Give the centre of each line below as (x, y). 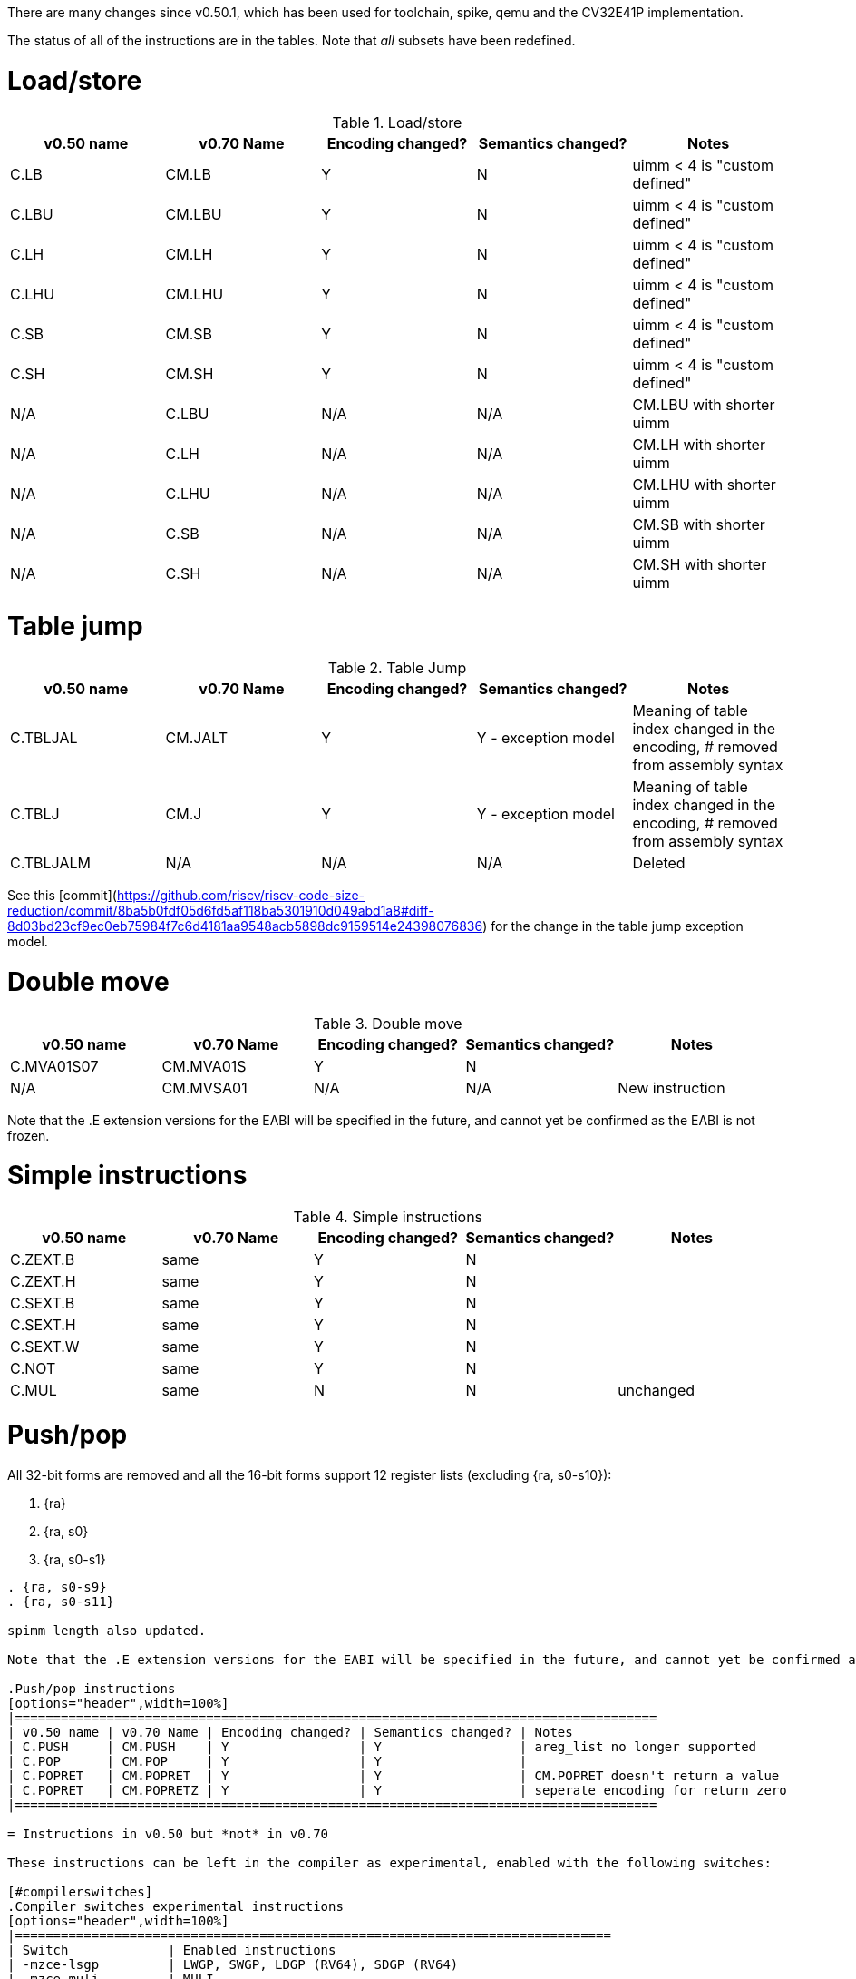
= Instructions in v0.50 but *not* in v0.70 (168, 1833)
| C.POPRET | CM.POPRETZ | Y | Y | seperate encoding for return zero (397, 1790)
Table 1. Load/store (397, 122)
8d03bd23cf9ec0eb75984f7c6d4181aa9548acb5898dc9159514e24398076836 (245, 926)
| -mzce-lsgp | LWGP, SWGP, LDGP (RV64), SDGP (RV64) (233, 1964)
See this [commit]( (62, 895)
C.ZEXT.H (43, 1281)
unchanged (657, 1390)
